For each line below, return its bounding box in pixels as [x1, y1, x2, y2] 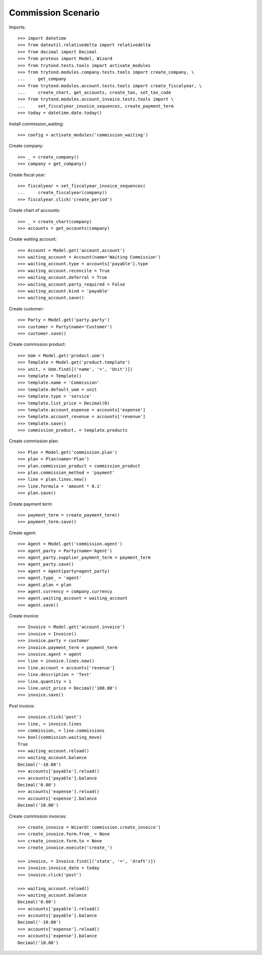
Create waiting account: [9, 236, 57, 242]
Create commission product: [9, 341, 66, 347]
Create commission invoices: [9, 813, 67, 819]
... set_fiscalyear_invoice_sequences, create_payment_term [17, 103, 174, 109]
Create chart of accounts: [9, 208, 61, 213]
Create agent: [9, 530, 36, 535]
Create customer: [9, 306, 44, 311]
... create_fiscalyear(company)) [17, 190, 108, 195]
